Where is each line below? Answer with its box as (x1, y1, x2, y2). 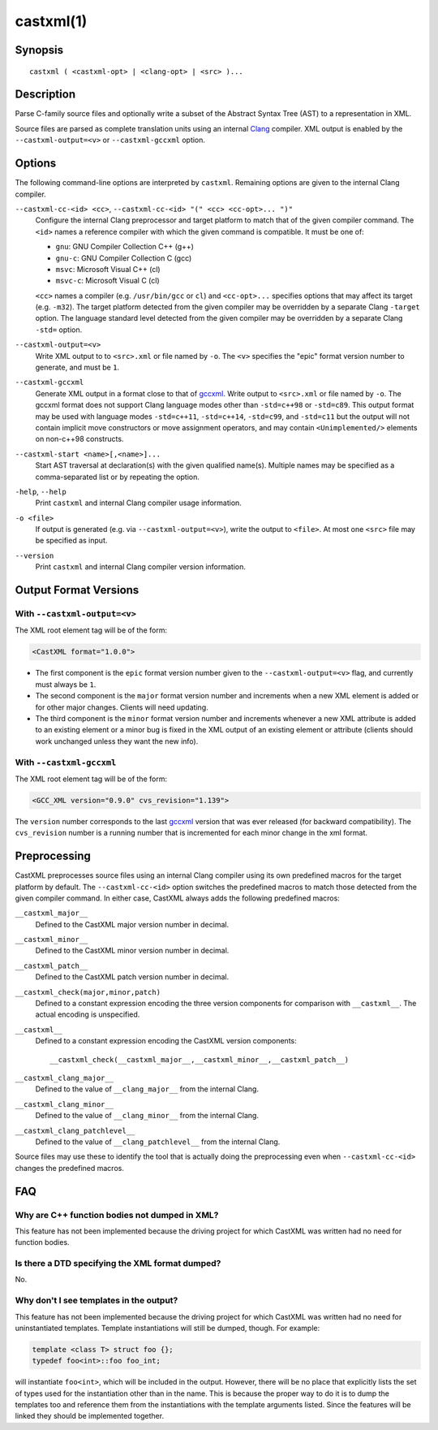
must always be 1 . (35, 679, 97, 689)
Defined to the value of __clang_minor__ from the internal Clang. (35, 1111, 260, 1121)
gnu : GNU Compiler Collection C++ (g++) (55, 242, 195, 252)
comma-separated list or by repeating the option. (35, 472, 200, 482)
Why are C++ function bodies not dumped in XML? (15, 1209, 219, 1220)
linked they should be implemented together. (15, 1411, 165, 1421)
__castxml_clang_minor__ (15, 1100, 114, 1108)
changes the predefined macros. (15, 1163, 125, 1173)
